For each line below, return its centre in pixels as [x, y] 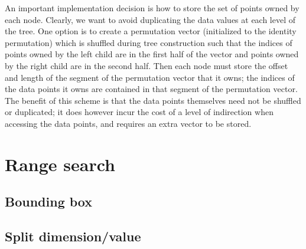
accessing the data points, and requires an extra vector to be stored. [128, 123]
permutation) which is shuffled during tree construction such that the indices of [149, 42]
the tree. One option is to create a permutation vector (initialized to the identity [151, 31]
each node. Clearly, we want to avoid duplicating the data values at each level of [150, 19]
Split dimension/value [73, 236]
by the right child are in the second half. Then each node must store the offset [147, 65]
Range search [60, 164]
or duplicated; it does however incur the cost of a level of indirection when [139, 112]
